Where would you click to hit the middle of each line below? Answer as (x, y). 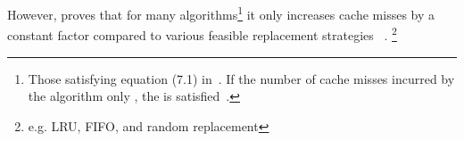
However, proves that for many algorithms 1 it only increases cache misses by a (221, 13)
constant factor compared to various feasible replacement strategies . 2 (202, 33)
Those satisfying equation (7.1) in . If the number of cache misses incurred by (241, 78)
